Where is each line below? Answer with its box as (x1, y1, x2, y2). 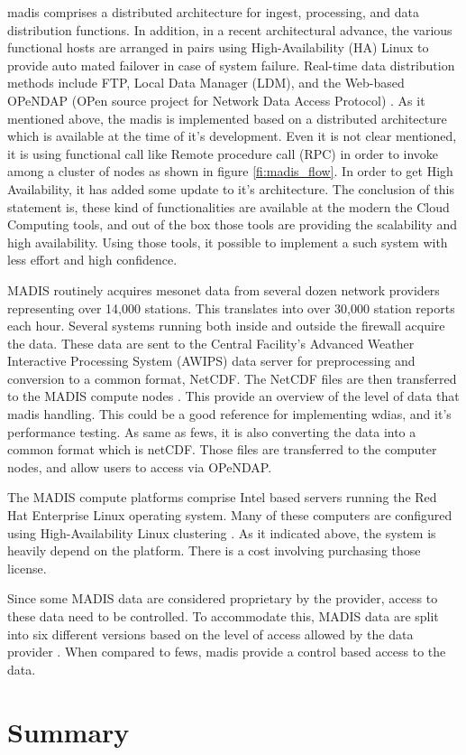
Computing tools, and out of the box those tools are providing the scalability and (7, 215, 457, 234)
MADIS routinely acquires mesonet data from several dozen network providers (7, 280, 440, 299)
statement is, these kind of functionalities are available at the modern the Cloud (7, 197, 450, 216)
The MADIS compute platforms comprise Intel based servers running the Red (7, 488, 437, 507)
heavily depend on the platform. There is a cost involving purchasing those (7, 541, 421, 560)
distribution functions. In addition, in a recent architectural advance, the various (7, 20, 452, 39)
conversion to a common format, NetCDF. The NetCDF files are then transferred (7, 368, 457, 387)
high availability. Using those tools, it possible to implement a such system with (7, 232, 448, 251)
